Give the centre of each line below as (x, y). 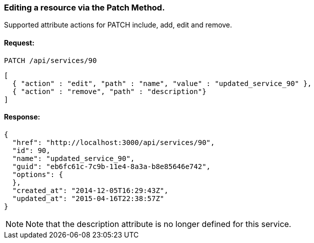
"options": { (38, 174)
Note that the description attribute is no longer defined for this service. (158, 224)
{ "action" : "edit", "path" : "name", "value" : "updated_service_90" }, (162, 83)
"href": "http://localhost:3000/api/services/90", (113, 142)
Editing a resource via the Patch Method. (84, 7)
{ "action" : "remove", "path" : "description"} (109, 91)
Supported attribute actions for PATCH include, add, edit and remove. (118, 25)
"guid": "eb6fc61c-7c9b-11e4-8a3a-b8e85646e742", (111, 166)
